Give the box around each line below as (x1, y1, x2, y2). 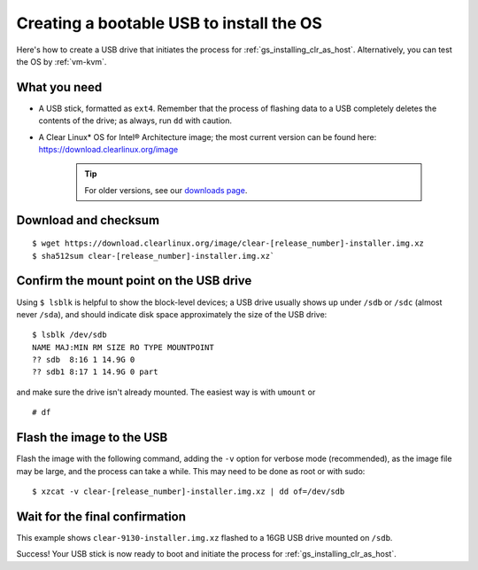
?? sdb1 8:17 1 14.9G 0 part (32, 367, 158, 377)
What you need (16, 80, 103, 95)
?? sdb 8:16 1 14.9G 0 (32, 355, 135, 365)
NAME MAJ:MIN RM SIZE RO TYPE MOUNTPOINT (32, 342, 214, 352)
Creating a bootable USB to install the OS (16, 13, 323, 33)
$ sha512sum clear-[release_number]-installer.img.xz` (32, 251, 275, 261)
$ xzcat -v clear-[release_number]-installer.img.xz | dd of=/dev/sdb (32, 486, 345, 496)
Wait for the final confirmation (16, 509, 186, 524)
